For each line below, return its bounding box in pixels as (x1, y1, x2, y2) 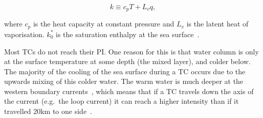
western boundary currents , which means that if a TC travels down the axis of (4, 85, 254, 96)
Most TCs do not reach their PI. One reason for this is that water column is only (4, 46, 259, 56)
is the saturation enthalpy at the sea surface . (56, 28, 200, 39)
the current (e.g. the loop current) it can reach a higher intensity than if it (4, 96, 239, 106)
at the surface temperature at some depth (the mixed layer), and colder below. (4, 56, 251, 67)
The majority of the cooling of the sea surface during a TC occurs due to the (4, 66, 246, 76)
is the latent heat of (186, 18, 249, 29)
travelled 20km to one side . (4, 106, 93, 116)
